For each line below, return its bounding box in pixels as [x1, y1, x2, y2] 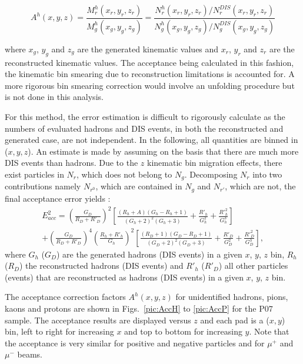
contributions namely [5, 180, 81, 192]
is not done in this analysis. [5, 91, 104, 103]
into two [252, 168, 282, 181]
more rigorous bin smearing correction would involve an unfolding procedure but [5, 79, 295, 91]
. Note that [249, 325, 289, 338]
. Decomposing [184, 168, 238, 181]
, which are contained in [95, 180, 182, 192]
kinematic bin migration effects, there [146, 156, 282, 169]
